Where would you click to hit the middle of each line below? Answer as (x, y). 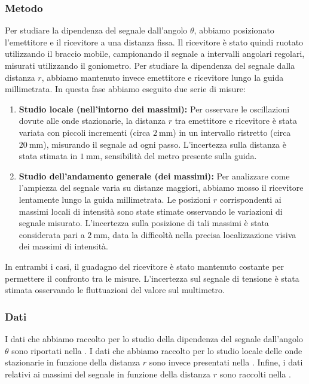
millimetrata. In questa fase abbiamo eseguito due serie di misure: (125, 89)
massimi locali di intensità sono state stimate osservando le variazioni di (151, 211)
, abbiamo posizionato (234, 30)
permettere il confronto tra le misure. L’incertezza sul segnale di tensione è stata (152, 278)
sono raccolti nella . (255, 374)
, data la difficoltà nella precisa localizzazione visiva (202, 234)
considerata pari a (52, 234)
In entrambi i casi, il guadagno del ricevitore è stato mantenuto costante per (145, 266)
